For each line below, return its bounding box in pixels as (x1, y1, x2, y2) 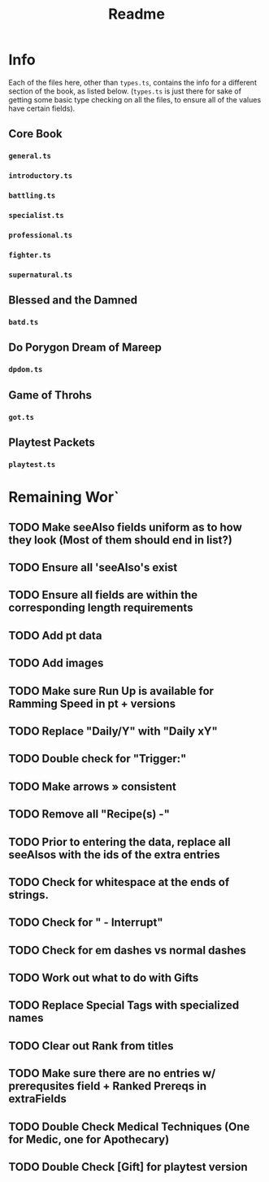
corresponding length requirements (8, 601, 193, 615)
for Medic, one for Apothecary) (8, 1132, 170, 1146)
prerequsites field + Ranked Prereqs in (8, 1080, 207, 1093)
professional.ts (8, 230, 73, 240)
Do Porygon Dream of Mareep (8, 341, 163, 355)
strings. (8, 888, 49, 901)
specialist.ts (8, 211, 64, 220)
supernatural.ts (8, 270, 73, 279)
